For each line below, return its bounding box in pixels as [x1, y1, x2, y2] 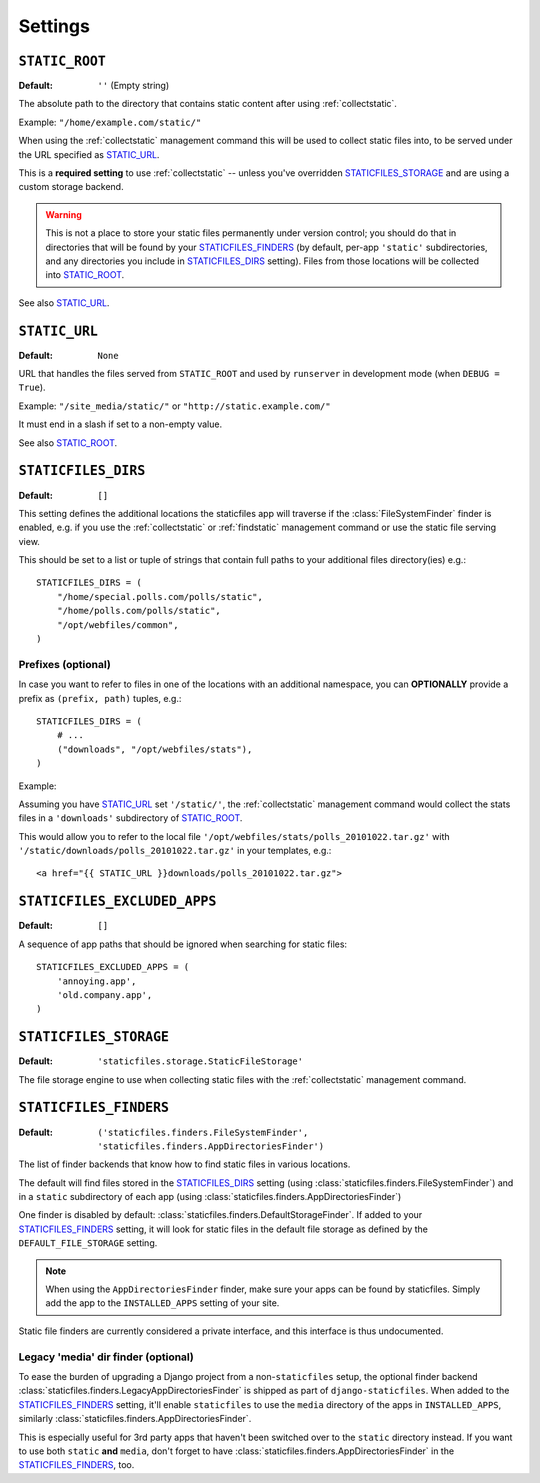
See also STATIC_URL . [18, 296, 110, 309]
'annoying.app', [56, 975, 137, 987]
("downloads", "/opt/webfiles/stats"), [56, 743, 253, 755]
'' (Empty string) [97, 80, 170, 92]
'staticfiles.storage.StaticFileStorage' [97, 1056, 304, 1067]
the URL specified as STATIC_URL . [18, 148, 160, 160]
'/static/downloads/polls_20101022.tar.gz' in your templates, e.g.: [18, 845, 332, 857]
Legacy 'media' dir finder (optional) [18, 1350, 195, 1364]
